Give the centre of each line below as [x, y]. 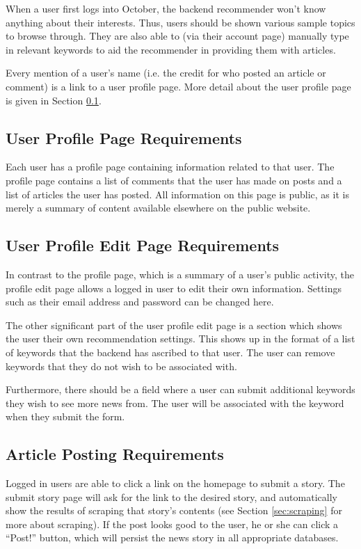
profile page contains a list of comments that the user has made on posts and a [174, 180]
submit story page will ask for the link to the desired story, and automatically [171, 496]
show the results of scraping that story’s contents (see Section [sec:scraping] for [174, 510]
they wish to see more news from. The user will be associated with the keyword [175, 403]
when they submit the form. [65, 416]
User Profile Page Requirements [124, 137]
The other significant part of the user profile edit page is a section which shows [174, 325]
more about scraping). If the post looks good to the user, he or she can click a [172, 524]
